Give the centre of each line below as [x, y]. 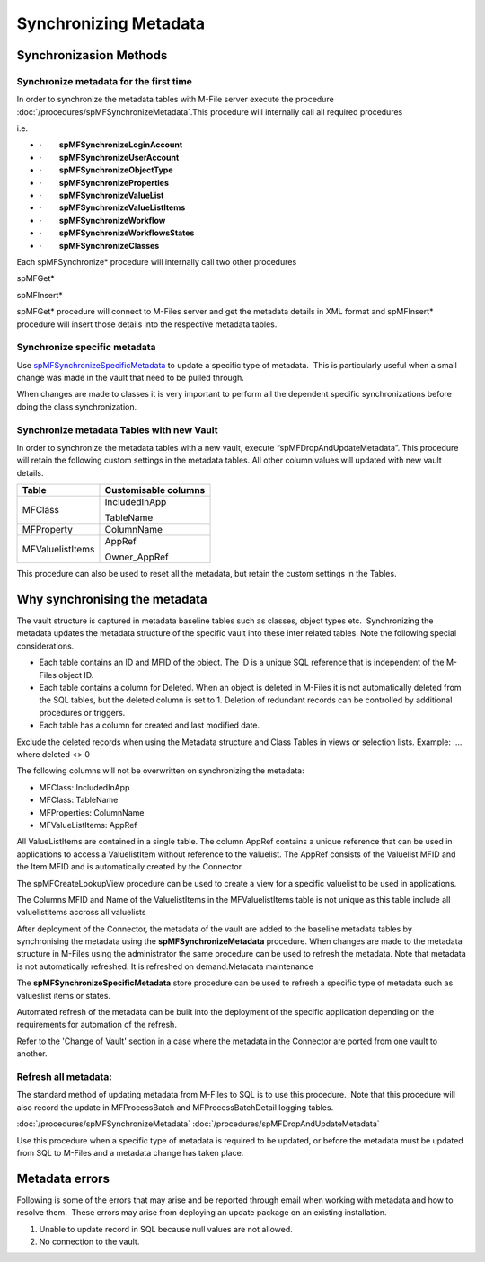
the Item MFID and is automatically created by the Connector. [130, 867]
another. [32, 1054]
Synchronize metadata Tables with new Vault [117, 429]
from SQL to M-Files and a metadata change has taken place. [130, 1152]
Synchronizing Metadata [111, 23]
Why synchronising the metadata [112, 599]
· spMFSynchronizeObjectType [106, 170]
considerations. [45, 646]
